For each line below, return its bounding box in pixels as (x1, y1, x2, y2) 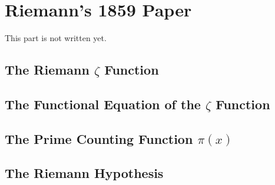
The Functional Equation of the (5, 95, 201, 113)
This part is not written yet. (5, 32, 107, 44)
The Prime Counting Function (5, 129, 193, 147)
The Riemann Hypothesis (5, 164, 164, 182)
